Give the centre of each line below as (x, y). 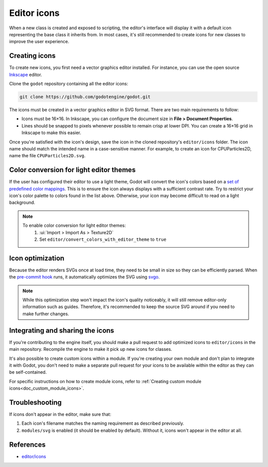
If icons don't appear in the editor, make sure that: (60, 414)
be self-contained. (28, 372)
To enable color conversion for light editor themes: (74, 225)
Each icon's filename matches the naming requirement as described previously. (103, 423)
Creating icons (32, 56)
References (27, 444)
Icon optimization (37, 258)
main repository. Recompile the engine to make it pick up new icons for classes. (91, 349)
